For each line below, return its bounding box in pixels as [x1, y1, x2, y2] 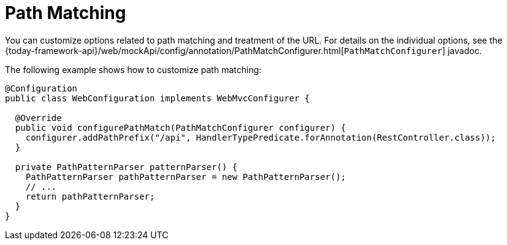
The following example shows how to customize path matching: [5, 64, 262, 75]
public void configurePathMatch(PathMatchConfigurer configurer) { [15, 122, 346, 133]
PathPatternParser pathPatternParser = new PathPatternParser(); [25, 171, 346, 182]
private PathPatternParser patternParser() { [15, 161, 238, 172]
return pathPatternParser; [25, 191, 155, 201]
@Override [15, 112, 62, 123]
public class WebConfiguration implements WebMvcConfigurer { [5, 93, 310, 103]
